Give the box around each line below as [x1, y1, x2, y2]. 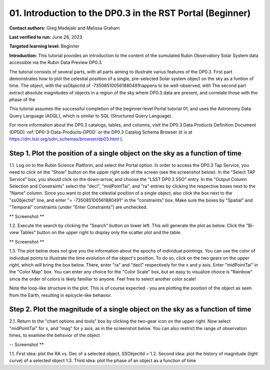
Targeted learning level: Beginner [9, 43, 80, 49]
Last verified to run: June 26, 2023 [9, 34, 82, 40]
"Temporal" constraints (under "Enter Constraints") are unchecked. [9, 204, 147, 210]
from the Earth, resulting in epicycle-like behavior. [9, 292, 112, 298]
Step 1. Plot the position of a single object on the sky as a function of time [9, 149, 242, 157]
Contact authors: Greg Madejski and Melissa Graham [9, 25, 120, 31]
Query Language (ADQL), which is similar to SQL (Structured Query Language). [9, 112, 172, 118]
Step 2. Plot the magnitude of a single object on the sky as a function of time [9, 305, 251, 313]
